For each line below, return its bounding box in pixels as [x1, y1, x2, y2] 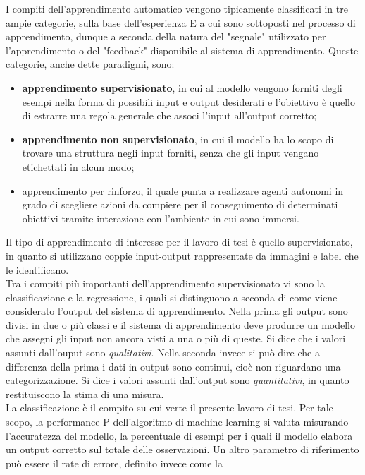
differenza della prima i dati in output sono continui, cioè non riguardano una [6, 359, 341, 373]
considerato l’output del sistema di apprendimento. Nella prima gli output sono [6, 303, 348, 318]
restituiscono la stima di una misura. [6, 386, 164, 401]
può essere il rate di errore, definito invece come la [6, 455, 223, 470]
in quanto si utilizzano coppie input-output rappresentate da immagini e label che [6, 248, 359, 263]
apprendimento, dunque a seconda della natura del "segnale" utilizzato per [6, 29, 326, 44]
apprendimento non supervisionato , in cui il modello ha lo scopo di [22, 131, 334, 146]
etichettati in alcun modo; [22, 159, 135, 174]
